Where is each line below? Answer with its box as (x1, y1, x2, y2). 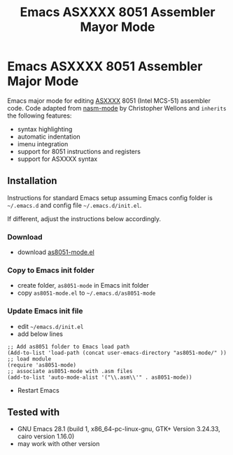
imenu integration (17, 139, 69, 148)
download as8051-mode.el (17, 248, 94, 256)
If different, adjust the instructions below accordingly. (7, 214, 162, 223)
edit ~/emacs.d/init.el (17, 322, 84, 330)
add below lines (17, 330, 64, 338)
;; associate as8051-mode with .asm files (7, 367, 133, 374)
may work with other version (17, 440, 100, 448)
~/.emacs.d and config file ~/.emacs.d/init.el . (7, 201, 142, 209)
